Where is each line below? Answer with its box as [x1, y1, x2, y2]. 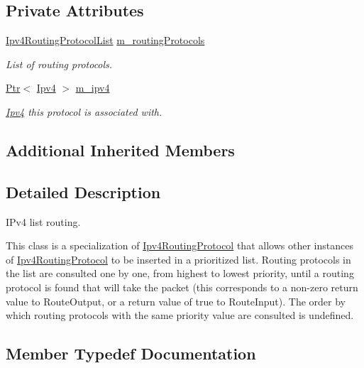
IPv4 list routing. [6, 214, 81, 229]
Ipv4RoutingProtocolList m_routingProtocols [6, 33, 205, 48]
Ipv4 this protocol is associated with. [6, 104, 162, 119]
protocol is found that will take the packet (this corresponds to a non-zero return [6, 279, 358, 294]
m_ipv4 [75, 80, 110, 95]
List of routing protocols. [6, 56, 113, 71]
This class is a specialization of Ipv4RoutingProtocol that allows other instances [6, 238, 353, 253]
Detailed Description [6, 180, 161, 202]
